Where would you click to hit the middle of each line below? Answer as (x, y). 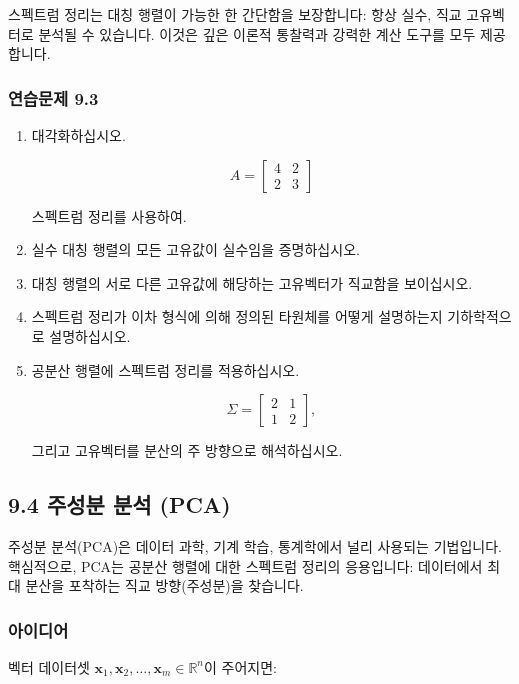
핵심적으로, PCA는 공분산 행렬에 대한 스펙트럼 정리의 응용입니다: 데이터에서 (245, 565)
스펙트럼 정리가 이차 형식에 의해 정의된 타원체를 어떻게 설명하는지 (237, 316)
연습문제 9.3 (53, 97)
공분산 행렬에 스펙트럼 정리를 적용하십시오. (165, 369)
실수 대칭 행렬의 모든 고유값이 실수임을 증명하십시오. (195, 249)
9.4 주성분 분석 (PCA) (119, 504)
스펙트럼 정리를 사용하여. (109, 215)
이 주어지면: (240, 666)
